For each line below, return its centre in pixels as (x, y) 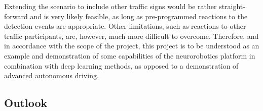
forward (16, 16)
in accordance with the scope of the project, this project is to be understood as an (132, 46)
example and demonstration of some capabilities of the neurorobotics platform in (130, 55)
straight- (232, 6)
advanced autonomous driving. (51, 75)
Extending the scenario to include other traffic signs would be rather (110, 6)
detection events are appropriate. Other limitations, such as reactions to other (125, 26)
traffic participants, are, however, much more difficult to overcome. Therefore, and (131, 36)
